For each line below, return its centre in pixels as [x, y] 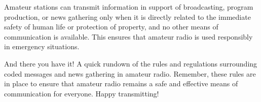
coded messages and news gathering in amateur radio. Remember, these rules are [130, 73]
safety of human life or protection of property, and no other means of [111, 27]
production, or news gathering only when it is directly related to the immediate [127, 16]
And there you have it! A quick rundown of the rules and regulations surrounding [131, 63]
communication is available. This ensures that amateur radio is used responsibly [128, 36]
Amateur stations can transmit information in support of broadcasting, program [129, 7]
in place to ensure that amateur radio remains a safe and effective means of [121, 83]
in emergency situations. [42, 46]
